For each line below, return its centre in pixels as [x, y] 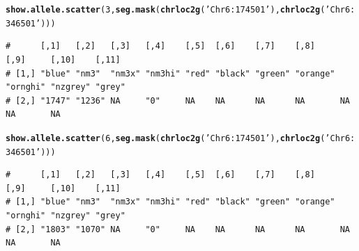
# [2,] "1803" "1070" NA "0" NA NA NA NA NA [178, 229]
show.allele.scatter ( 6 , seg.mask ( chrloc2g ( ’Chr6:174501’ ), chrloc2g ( [166, 138]
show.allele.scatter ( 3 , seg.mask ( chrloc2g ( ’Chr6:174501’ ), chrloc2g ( [166, 10]
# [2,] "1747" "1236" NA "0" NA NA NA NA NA [178, 100]
